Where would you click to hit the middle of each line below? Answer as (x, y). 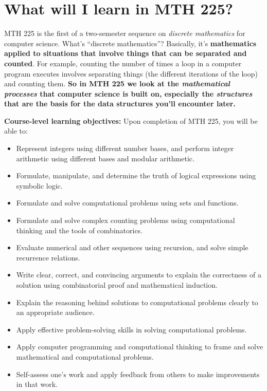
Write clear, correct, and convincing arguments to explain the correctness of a (139, 275)
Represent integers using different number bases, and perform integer (125, 148)
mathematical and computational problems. (85, 356)
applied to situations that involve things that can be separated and (126, 53)
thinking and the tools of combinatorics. (79, 230)
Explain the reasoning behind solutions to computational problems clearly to (137, 302)
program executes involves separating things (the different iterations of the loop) (131, 73)
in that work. (37, 384)
